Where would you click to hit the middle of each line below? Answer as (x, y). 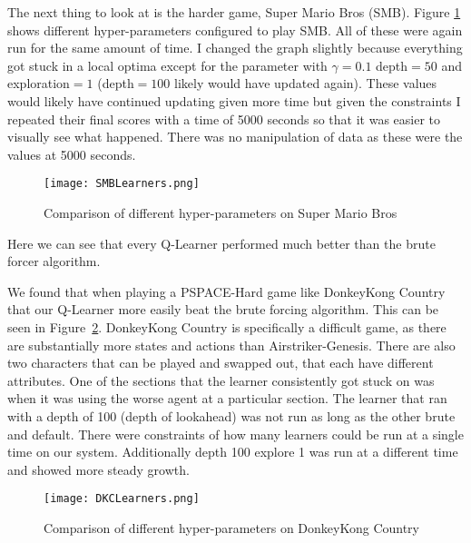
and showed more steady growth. (98, 469)
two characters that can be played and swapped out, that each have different (221, 363)
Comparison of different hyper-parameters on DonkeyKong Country (231, 527)
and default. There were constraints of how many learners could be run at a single (235, 434)
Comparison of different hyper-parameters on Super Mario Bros (221, 212)
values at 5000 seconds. (72, 154)
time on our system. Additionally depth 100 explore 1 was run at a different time (233, 452)
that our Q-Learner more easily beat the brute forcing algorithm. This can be (223, 309)
